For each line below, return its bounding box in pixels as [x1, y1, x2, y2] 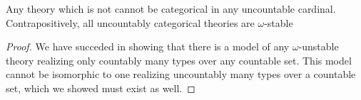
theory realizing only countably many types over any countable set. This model [6, 52, 352, 67]
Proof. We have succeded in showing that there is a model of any [6, 39, 290, 54]
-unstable [298, 39, 339, 54]
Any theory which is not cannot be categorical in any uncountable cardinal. [6, 1, 336, 16]
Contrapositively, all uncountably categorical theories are [6, 15, 255, 30]
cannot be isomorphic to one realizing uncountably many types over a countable [6, 67, 356, 82]
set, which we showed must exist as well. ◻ [6, 80, 195, 95]
